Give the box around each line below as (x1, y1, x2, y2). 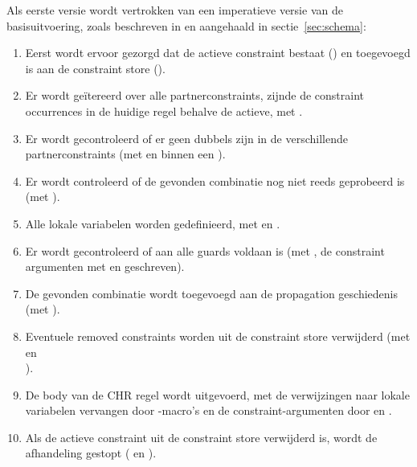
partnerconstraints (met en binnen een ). (25, 145, 226, 162)
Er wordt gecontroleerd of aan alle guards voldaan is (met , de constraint (25, 242, 385, 259)
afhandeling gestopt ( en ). (25, 444, 157, 461)
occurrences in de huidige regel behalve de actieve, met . (25, 102, 303, 119)
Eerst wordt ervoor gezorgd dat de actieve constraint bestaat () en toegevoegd (25, 44, 411, 61)
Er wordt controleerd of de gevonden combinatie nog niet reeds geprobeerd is (25, 172, 405, 189)
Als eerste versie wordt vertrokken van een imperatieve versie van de (6, 2, 343, 18)
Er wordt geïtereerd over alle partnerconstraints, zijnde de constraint (25, 87, 364, 104)
